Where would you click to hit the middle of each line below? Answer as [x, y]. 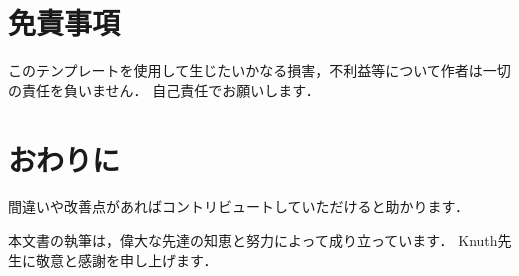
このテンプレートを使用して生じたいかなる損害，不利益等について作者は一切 [259, 70]
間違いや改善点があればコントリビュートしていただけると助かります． [239, 206]
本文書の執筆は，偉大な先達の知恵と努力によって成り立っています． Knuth [253, 240]
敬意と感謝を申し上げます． [126, 259]
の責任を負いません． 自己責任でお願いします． [164, 89]
